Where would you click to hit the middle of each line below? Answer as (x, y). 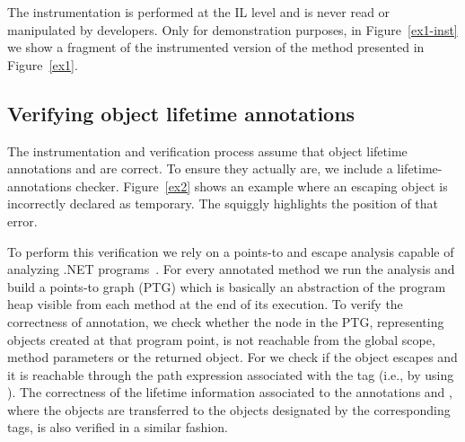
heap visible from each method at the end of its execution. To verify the (205, 304)
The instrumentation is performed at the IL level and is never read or (199, 12)
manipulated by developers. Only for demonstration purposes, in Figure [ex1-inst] (232, 29)
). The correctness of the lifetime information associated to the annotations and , (230, 392)
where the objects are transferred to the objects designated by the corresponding (229, 409)
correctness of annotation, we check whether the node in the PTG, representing (226, 321)
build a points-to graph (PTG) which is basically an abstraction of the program (227, 286)
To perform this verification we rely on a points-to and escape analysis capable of (231, 251)
